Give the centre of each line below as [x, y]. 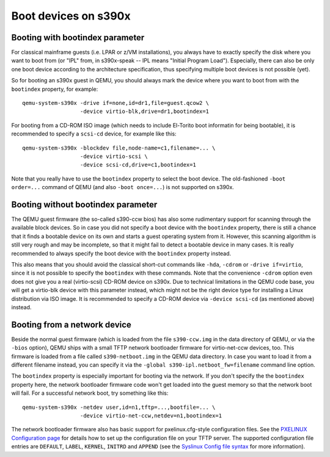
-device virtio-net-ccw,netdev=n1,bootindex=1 [151, 416]
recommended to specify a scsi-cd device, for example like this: [94, 134]
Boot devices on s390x [71, 16]
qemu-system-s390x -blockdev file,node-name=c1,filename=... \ [119, 148]
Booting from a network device [71, 324]
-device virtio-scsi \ [114, 156]
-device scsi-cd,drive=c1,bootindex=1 [138, 165]
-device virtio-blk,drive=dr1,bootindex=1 [144, 112]
